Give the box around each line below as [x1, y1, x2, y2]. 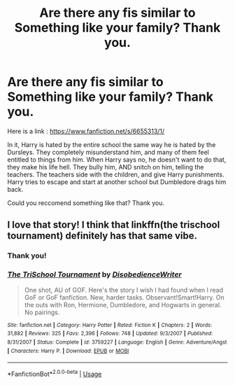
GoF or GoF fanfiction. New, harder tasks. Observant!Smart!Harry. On [24, 293, 225, 302]
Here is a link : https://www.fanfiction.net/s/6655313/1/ [7, 127, 165, 135]
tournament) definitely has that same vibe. [7, 230, 198, 242]
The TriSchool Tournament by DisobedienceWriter [7, 269, 182, 279]
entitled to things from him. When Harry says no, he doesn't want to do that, [7, 155, 227, 164]
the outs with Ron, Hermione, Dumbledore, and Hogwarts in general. [24, 300, 222, 309]
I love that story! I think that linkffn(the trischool [7, 219, 220, 231]
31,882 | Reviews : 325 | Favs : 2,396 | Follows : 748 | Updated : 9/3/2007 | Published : [7, 330, 213, 337]
